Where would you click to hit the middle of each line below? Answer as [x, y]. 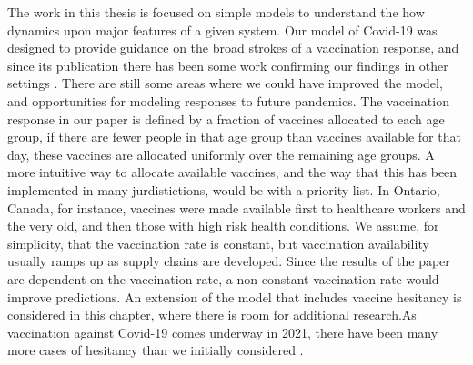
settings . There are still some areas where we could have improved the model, [225, 83]
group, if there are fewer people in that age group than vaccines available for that [234, 137]
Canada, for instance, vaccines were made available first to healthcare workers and [236, 207]
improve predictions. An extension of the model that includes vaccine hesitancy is [235, 296]
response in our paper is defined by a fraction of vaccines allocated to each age [226, 118]
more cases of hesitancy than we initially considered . [156, 350]
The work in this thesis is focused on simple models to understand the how [216, 12]
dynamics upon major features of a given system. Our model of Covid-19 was [222, 30]
